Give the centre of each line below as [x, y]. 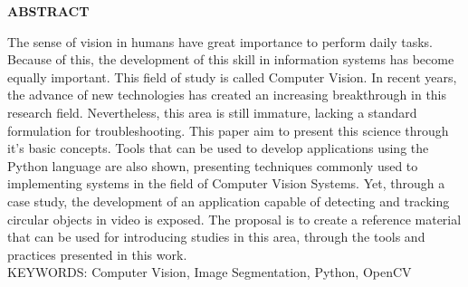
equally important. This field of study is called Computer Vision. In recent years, [232, 77]
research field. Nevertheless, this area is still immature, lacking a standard [212, 112]
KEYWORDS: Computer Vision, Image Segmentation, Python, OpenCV [210, 272]
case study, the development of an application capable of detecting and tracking [229, 201]
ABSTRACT [48, 11]
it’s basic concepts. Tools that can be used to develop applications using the [218, 148]
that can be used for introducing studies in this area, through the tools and [216, 237]
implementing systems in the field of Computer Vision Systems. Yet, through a [226, 183]
